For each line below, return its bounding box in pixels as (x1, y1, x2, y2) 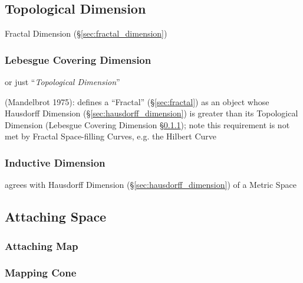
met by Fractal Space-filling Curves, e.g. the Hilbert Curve (5, 130, 216, 142)
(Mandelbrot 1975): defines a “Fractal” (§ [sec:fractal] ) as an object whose (5, 95, 269, 108)
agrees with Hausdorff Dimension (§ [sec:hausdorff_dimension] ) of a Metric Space (5, 178, 297, 191)
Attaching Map (5, 238, 78, 253)
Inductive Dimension (5, 155, 106, 170)
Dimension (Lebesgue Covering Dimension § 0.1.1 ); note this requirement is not (5, 118, 290, 131)
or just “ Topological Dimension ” (5, 76, 120, 88)
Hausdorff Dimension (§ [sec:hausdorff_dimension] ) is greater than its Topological (5, 107, 298, 119)
